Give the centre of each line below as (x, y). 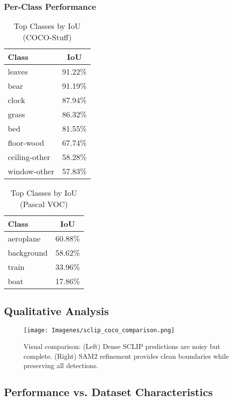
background (28, 253)
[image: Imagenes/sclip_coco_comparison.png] (99, 331)
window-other (31, 171)
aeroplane (24, 239)
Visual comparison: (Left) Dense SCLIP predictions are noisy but (122, 346)
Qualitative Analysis (56, 310)
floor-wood (26, 143)
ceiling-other (29, 157)
